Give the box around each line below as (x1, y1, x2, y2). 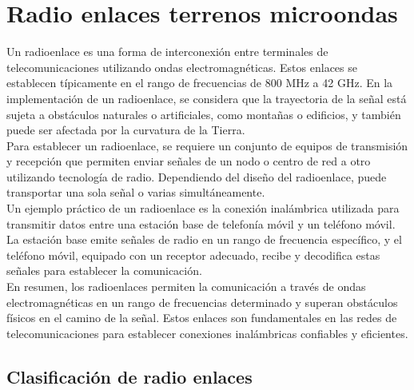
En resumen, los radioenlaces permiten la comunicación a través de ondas (6, 278, 366, 295)
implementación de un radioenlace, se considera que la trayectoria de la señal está (6, 90, 407, 106)
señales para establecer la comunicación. (6, 262, 202, 279)
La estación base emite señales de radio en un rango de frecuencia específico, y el (6, 231, 402, 248)
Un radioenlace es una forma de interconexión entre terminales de (6, 43, 328, 60)
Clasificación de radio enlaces (6, 364, 253, 388)
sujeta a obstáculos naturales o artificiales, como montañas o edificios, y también (6, 105, 401, 122)
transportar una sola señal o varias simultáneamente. (6, 184, 265, 201)
